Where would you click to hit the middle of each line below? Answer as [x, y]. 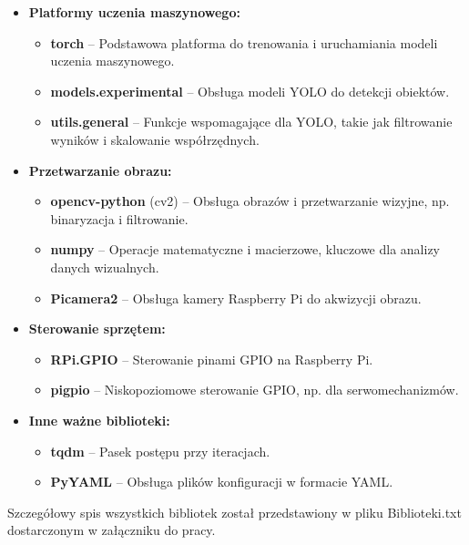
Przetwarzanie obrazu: [100, 170]
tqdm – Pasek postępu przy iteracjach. [160, 451]
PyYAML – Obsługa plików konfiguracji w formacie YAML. [222, 482]
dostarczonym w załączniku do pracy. [112, 530]
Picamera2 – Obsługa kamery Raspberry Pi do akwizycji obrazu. [236, 298]
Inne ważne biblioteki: [99, 420]
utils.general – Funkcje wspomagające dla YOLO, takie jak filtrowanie [251, 122]
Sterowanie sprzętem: [97, 329]
